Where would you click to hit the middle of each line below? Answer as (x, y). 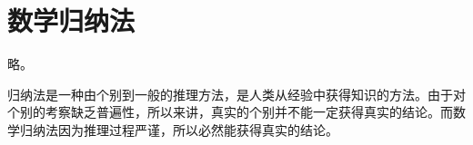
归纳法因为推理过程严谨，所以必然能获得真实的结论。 (179, 129)
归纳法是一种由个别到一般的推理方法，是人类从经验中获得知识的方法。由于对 (236, 94)
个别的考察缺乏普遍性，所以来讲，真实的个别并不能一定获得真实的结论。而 (230, 112)
